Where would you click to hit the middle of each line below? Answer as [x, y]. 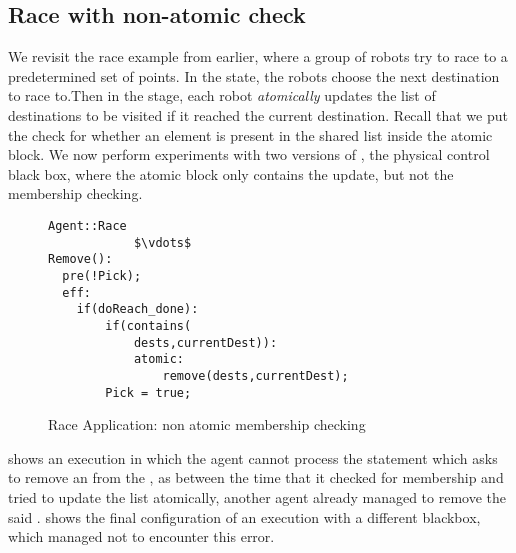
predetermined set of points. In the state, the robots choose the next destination [254, 75]
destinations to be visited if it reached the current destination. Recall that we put [258, 114]
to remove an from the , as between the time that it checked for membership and [256, 477]
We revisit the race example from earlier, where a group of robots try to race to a [258, 56]
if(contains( [148, 325]
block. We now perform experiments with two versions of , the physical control [249, 154]
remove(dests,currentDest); [255, 375]
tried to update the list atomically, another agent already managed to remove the [257, 496]
